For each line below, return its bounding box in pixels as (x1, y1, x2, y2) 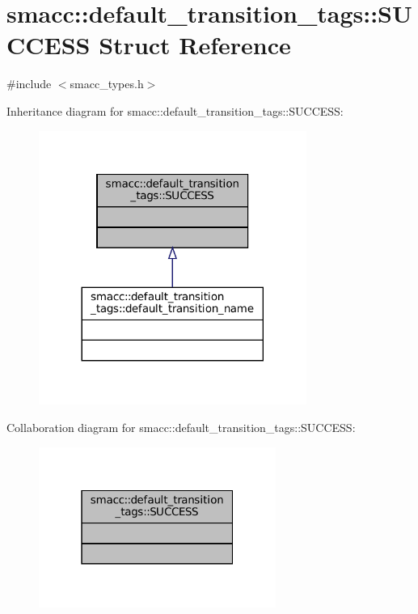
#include (6, 75, 52, 92)
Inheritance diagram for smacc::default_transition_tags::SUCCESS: (6, 102, 344, 119)
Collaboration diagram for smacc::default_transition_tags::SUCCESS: (6, 419, 356, 436)
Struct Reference (99, 28, 291, 61)
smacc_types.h (70, 75, 144, 92)
